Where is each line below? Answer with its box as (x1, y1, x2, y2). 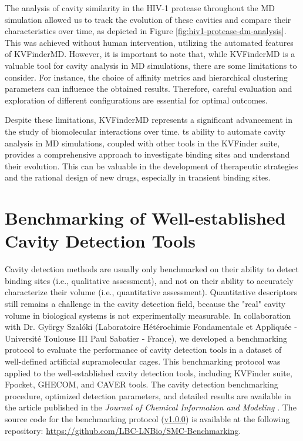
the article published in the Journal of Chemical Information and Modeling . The (5, 401, 297, 413)
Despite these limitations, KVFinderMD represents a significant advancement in (5, 113, 292, 126)
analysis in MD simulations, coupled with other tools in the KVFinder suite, (5, 136, 280, 149)
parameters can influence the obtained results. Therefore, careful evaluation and (5, 82, 292, 95)
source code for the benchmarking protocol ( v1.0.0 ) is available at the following (5, 412, 290, 425)
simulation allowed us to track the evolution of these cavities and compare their (5, 13, 291, 25)
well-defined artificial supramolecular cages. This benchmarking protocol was (5, 355, 281, 367)
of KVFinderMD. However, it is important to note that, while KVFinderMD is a (5, 48, 295, 60)
